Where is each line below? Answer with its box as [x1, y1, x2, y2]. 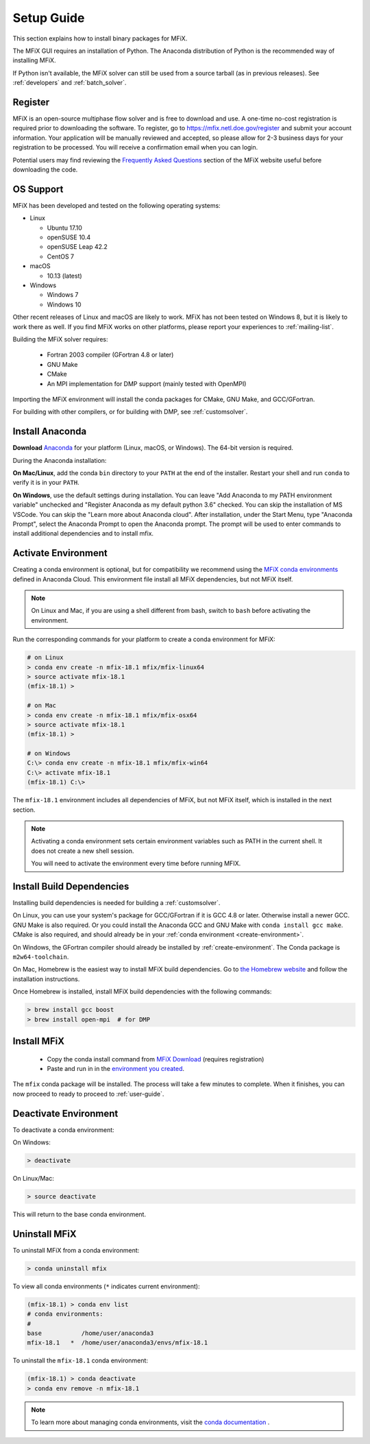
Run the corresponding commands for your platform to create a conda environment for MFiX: [12, 635, 275, 644]
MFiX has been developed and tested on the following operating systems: [12, 201, 221, 209]
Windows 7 [47, 291, 79, 299]
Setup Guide [12, 10, 85, 25]
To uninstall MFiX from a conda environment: [12, 1246, 140, 1254]
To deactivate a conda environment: [12, 1125, 114, 1134]
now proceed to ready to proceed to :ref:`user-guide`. [12, 1090, 164, 1098]
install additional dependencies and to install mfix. [12, 529, 154, 538]
